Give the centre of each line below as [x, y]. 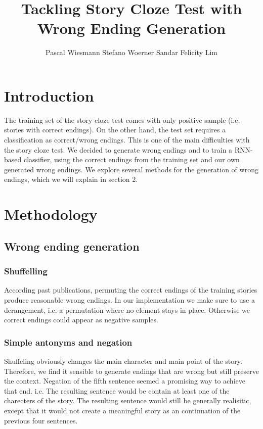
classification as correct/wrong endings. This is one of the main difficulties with [127, 140]
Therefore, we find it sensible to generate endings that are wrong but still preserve [131, 371]
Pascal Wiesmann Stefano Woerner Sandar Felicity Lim [131, 52]
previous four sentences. [41, 420]
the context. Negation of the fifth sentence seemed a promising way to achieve [125, 381]
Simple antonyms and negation [68, 342]
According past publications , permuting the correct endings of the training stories [131, 290]
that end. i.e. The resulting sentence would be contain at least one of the [117, 390]
